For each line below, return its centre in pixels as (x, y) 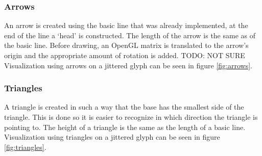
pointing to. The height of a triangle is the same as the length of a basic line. (125, 127)
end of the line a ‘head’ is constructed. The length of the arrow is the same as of (130, 35)
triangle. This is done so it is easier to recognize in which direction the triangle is (131, 117)
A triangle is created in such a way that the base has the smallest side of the (124, 107)
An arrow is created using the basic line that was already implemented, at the (126, 25)
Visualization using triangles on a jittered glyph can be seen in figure (112, 137)
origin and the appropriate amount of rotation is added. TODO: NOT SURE (125, 55)
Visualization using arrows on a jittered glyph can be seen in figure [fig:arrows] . (128, 65)
